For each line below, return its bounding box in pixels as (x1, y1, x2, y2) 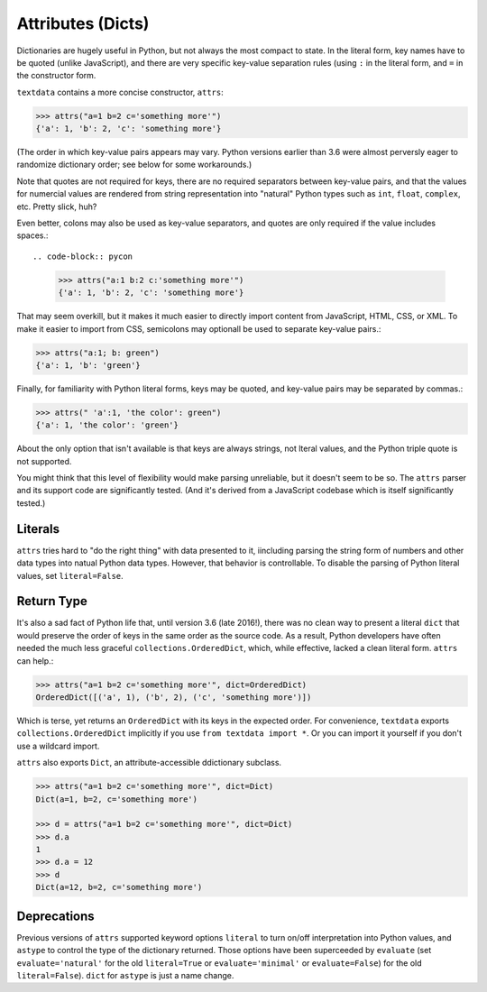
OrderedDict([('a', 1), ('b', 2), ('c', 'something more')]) (35, 692, 312, 703)
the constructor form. (16, 70, 96, 81)
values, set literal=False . (16, 570, 124, 581)
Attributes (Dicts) (16, 14, 150, 33)
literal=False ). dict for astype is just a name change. (16, 969, 234, 980)
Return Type (16, 593, 87, 609)
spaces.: (16, 230, 49, 241)
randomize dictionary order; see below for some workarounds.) (16, 159, 253, 170)
